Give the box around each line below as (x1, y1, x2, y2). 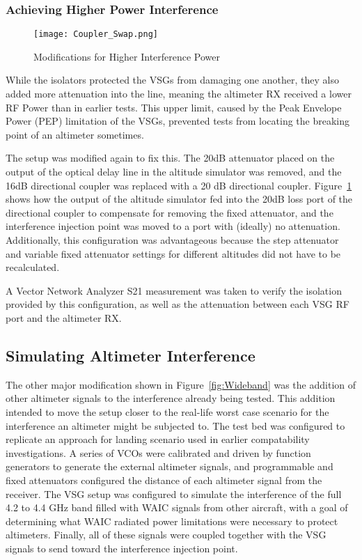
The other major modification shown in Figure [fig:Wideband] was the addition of (6, 377, 356, 391)
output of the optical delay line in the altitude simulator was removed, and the (6, 164, 342, 179)
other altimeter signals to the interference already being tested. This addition (6, 391, 336, 405)
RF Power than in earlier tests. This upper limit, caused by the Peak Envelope (6, 100, 342, 114)
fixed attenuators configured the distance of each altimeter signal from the (6, 472, 322, 487)
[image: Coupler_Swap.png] (33, 29, 158, 40)
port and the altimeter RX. (6, 310, 122, 325)
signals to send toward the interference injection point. (6, 540, 238, 555)
